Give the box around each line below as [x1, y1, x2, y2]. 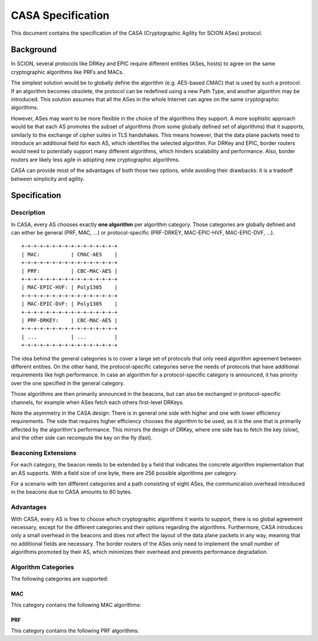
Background [11, 45, 57, 55]
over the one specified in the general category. [11, 379, 125, 386]
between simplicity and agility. [11, 175, 85, 182]
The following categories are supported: [11, 575, 108, 583]
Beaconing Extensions [11, 448, 77, 457]
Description [11, 209, 45, 217]
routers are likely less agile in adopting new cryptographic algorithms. [11, 156, 180, 163]
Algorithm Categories [11, 563, 74, 571]
